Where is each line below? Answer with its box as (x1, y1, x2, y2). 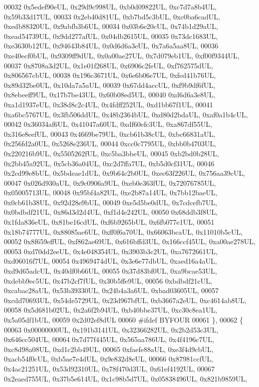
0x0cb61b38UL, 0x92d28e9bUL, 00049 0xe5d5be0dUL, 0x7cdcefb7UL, (4, 197, 218, 207)
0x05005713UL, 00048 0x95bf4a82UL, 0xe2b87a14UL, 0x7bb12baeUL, (4, 187, 218, 198)
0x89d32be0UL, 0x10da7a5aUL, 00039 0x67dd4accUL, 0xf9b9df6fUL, (4, 79, 216, 90)
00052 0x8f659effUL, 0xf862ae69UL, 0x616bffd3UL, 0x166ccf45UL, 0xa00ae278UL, (4, 236, 256, 247)
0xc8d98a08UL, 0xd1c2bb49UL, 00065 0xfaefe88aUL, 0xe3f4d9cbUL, (4, 344, 214, 354)
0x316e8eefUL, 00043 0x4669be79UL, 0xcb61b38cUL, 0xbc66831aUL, (4, 128, 216, 139)
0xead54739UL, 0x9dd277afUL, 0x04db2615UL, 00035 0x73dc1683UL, (4, 30, 218, 41)
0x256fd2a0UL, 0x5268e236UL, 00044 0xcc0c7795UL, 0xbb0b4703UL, (4, 138, 217, 149)
